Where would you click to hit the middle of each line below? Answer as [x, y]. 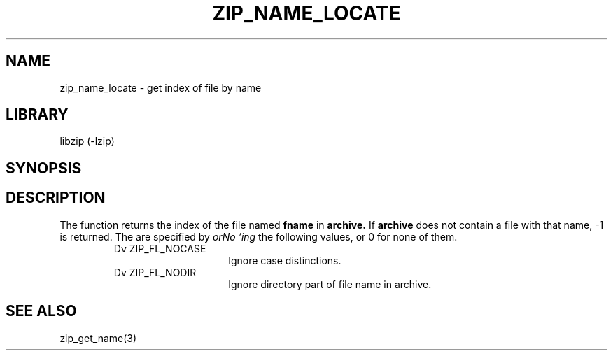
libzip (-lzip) [87, 141]
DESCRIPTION [56, 198]
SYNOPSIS [44, 168]
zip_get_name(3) [98, 338]
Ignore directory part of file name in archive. [330, 284]
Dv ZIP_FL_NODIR [155, 272]
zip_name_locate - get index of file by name [161, 87]
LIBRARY [37, 115]
